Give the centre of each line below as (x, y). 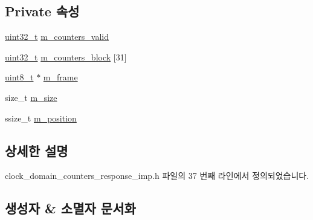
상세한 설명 (37, 150)
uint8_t (19, 77)
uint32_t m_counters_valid (57, 37)
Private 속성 (42, 11)
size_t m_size (31, 97)
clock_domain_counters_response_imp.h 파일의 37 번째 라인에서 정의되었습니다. (157, 176)
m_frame (60, 77)
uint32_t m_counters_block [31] (66, 57)
